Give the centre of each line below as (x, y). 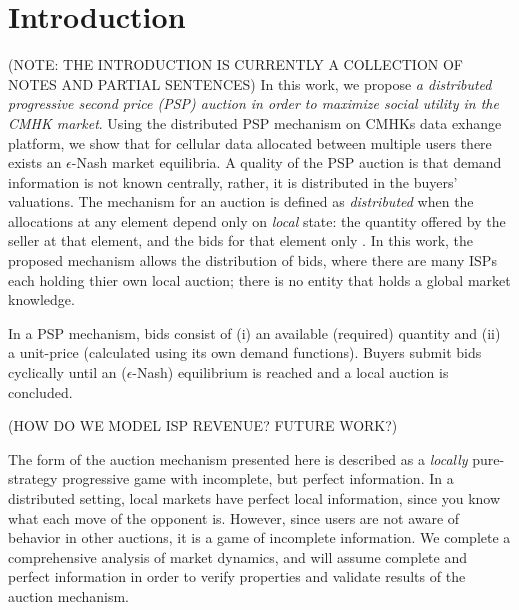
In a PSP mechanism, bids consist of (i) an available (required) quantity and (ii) (254, 332)
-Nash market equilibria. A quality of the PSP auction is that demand (286, 162)
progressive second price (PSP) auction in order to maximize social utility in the (253, 103)
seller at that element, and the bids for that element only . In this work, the (241, 240)
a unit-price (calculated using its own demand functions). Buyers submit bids (245, 352)
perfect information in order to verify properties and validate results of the (237, 576)
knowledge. (41, 299)
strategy (33, 478)
